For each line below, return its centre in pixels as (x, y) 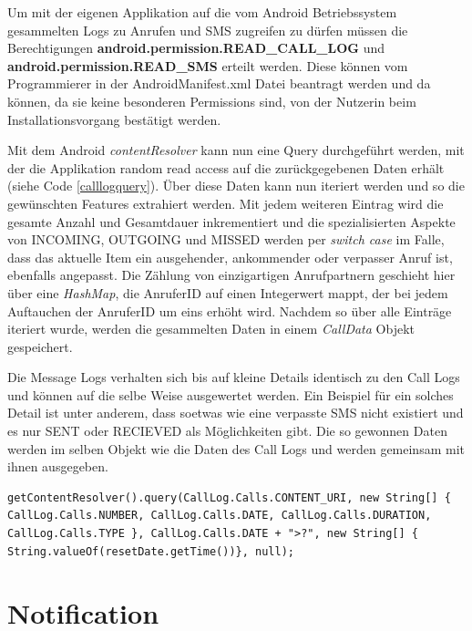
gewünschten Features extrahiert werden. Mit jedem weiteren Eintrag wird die (226, 203)
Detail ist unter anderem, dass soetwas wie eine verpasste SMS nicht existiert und (236, 413)
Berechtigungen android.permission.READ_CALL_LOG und (196, 48)
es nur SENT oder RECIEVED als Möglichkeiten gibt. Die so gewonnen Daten (227, 431)
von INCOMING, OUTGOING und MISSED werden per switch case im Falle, (226, 239)
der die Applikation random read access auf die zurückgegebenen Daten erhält (226, 167)
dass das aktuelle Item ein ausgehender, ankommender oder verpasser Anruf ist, (230, 257)
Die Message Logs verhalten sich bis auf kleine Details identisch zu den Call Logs (234, 377)
